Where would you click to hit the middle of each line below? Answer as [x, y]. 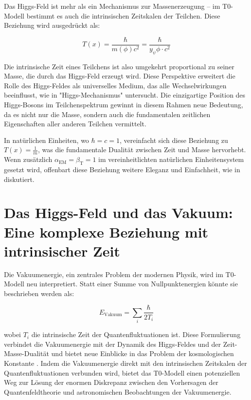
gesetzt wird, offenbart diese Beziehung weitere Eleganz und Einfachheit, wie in [122, 170]
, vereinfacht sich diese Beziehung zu [174, 140]
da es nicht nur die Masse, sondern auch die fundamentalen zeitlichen [107, 114]
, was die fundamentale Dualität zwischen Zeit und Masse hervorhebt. [142, 150]
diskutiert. [19, 179]
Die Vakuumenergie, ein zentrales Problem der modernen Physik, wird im [114, 274]
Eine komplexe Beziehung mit [106, 231]
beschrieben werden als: [39, 293]
